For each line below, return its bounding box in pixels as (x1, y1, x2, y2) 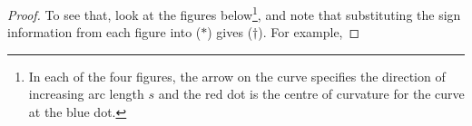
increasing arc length (28, 84, 144, 103)
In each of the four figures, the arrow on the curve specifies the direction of (28, 66, 446, 85)
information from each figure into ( (7, 23, 202, 42)
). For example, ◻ (258, 23, 360, 42)
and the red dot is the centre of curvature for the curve (158, 84, 465, 103)
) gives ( (207, 23, 253, 42)
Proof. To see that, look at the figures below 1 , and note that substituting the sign (7, 3, 461, 24)
